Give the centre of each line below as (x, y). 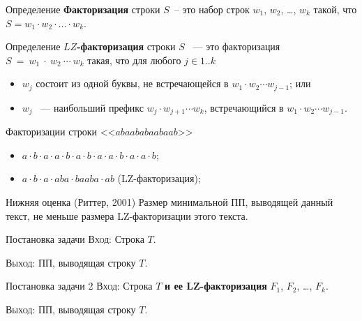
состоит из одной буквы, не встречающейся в (132, 83)
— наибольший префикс (92, 107)
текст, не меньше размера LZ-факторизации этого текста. (127, 215)
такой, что (335, 9)
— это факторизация (236, 46)
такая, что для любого (134, 60)
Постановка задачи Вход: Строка (75, 239)
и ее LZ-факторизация (216, 286)
